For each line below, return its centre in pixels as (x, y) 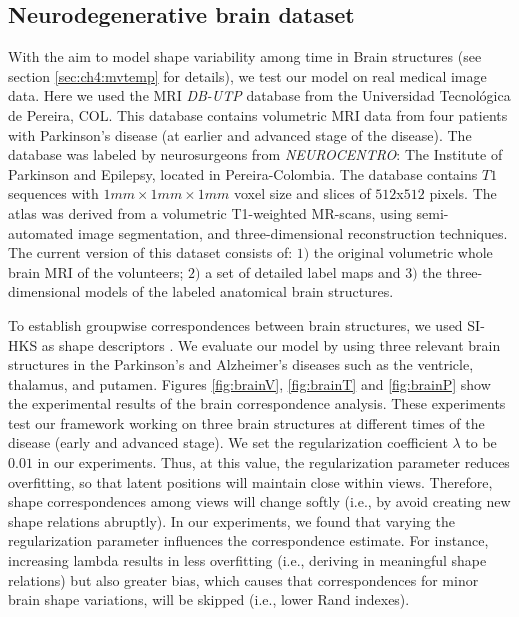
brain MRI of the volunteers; (96, 271)
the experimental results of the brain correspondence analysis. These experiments (257, 403)
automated (41, 232)
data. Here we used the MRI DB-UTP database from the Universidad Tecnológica (259, 95)
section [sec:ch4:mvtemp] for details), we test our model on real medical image (247, 75)
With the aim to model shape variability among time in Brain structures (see (245, 56)
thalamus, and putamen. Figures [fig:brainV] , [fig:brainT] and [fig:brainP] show (249, 383)
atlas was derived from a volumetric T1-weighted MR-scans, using (210, 212)
